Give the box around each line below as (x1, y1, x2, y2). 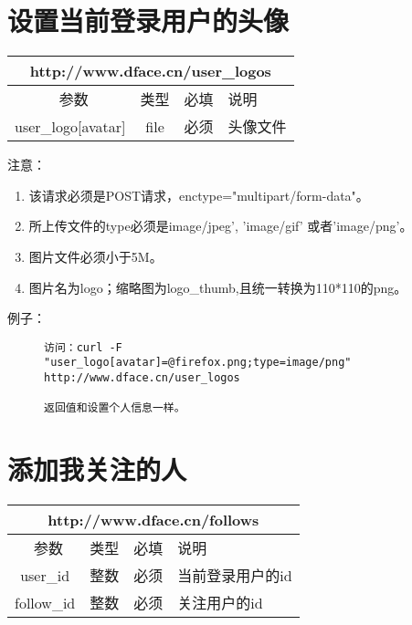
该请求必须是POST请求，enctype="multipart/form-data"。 (28, 185, 369, 204)
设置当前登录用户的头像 (7, 2, 290, 39)
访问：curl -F (44, 340, 122, 354)
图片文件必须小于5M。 (28, 246, 163, 266)
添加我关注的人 (7, 451, 187, 488)
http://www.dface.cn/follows (48, 509, 259, 531)
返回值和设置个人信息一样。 (44, 401, 185, 415)
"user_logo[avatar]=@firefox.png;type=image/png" (44, 356, 352, 370)
